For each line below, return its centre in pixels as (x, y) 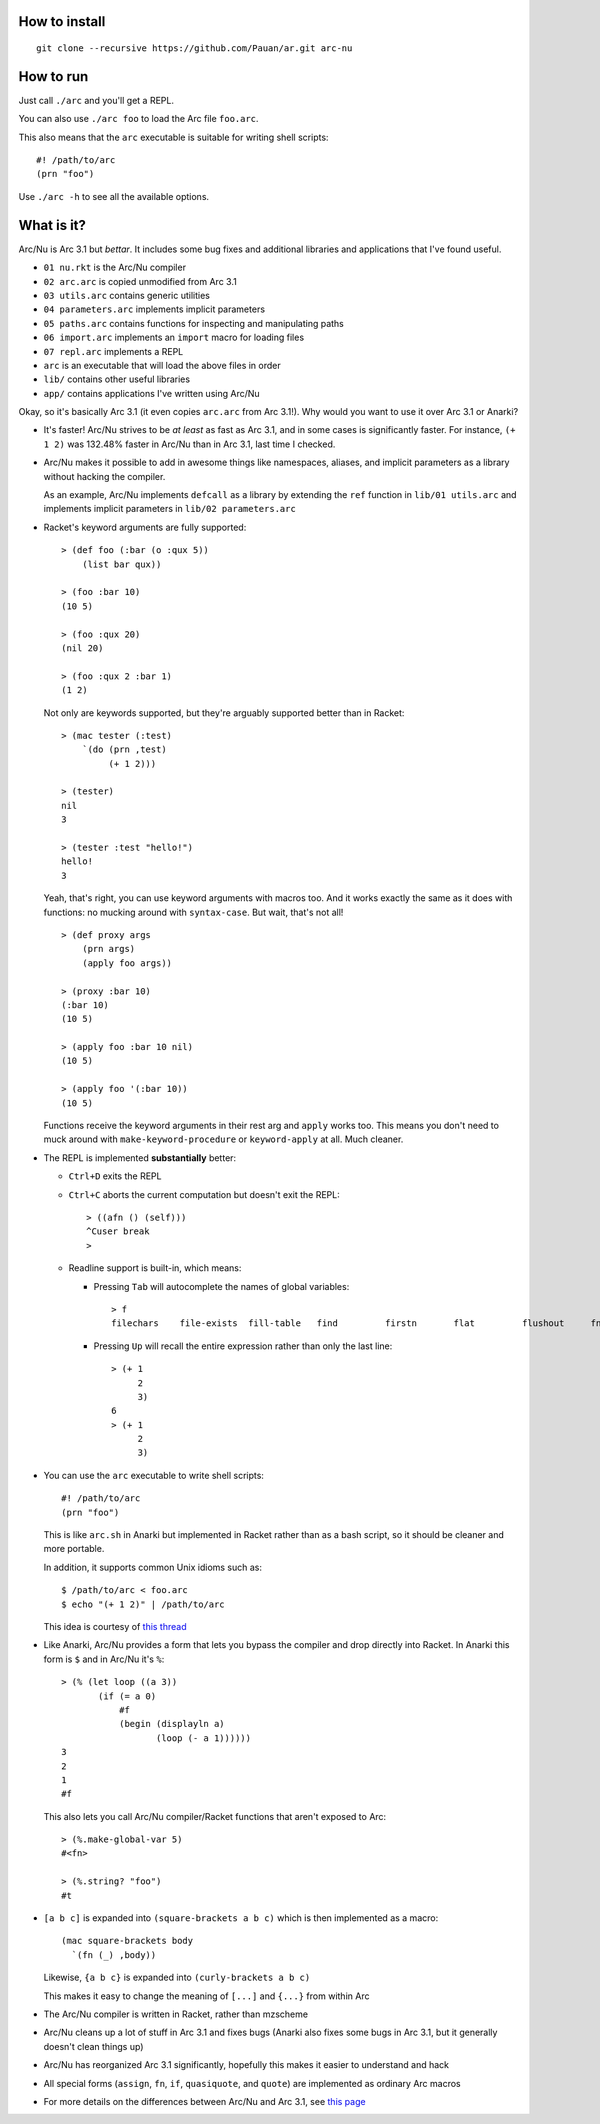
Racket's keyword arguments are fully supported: (145, 527)
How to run (53, 76)
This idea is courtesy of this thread (115, 1626)
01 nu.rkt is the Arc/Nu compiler (115, 267)
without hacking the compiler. (104, 476)
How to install (62, 21)
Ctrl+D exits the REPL (115, 1176)
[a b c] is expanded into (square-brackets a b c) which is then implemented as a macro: (241, 1918)
